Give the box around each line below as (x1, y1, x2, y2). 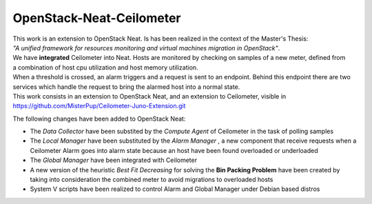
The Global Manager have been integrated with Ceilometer (30, 156, 198, 165)
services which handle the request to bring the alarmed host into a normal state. (12, 83, 240, 91)
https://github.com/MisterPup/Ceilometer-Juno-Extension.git (12, 102, 186, 110)
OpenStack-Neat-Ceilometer (12, 10, 181, 25)
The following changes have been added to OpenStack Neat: (12, 114, 186, 123)
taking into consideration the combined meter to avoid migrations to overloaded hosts (30, 176, 273, 184)
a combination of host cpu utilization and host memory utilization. (12, 63, 199, 72)
